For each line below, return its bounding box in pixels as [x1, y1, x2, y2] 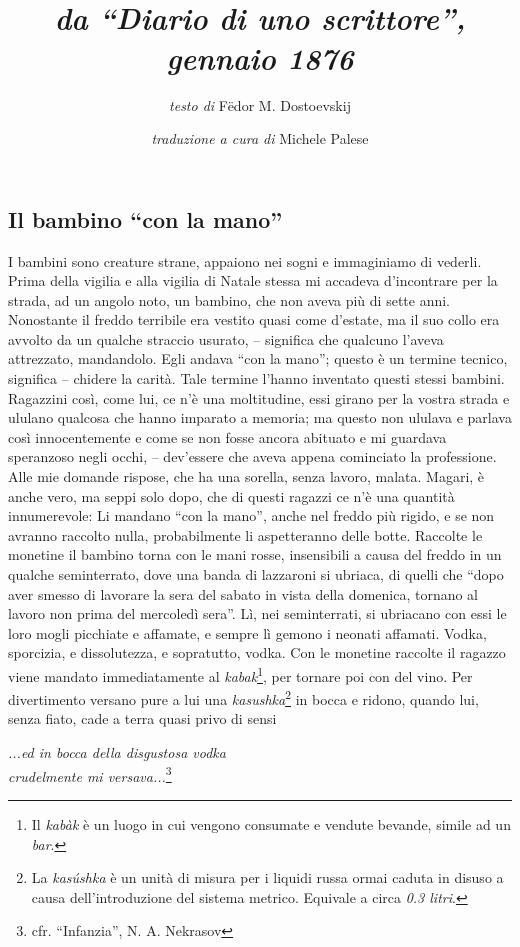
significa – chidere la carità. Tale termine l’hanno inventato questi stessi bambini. [8, 368, 505, 389]
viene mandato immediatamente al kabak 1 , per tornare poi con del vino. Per [8, 662, 473, 686]
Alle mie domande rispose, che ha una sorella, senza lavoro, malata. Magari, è [8, 466, 485, 487]
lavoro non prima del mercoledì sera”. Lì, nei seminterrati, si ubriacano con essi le [8, 603, 507, 624]
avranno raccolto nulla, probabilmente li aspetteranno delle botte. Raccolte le [8, 524, 483, 545]
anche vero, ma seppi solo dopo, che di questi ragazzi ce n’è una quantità [8, 485, 455, 506]
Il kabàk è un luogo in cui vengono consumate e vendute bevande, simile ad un [31, 813, 511, 834]
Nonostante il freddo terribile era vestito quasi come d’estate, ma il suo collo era [8, 309, 500, 330]
